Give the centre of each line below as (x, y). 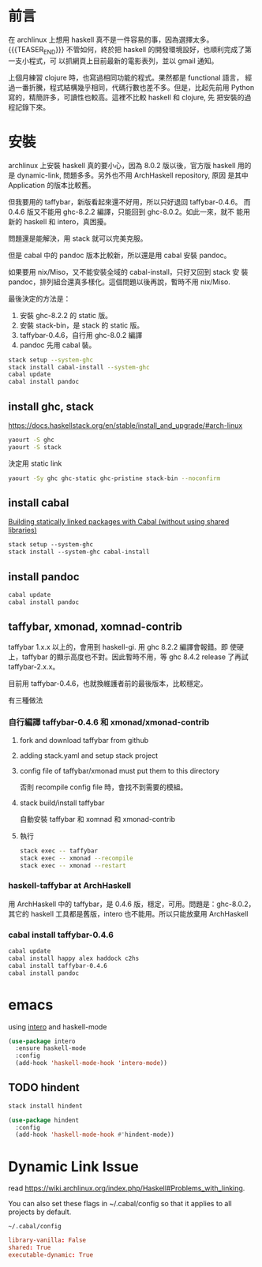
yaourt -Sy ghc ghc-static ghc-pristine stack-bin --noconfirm (114, 478)
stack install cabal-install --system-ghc (79, 367)
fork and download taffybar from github (84, 740)
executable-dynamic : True (51, 1255)
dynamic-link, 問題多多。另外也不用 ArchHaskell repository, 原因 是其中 (133, 175)
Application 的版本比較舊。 (52, 185)
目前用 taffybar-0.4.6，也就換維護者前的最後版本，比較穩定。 (108, 683)
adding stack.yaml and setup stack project (89, 755)
